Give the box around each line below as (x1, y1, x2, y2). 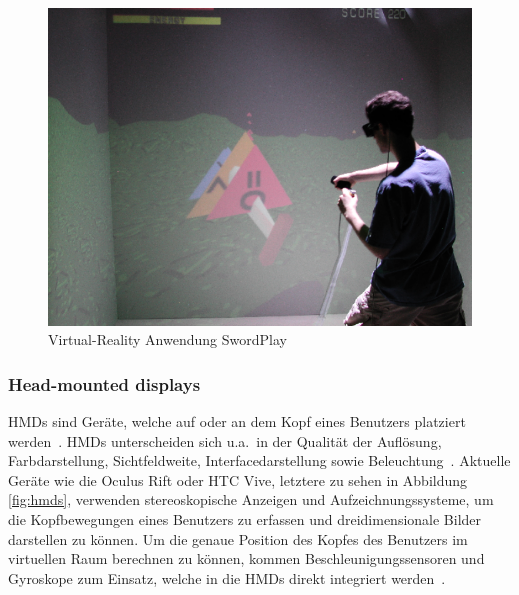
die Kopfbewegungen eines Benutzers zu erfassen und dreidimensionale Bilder (8, 508, 482, 529)
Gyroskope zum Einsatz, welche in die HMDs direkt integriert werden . (8, 567, 446, 588)
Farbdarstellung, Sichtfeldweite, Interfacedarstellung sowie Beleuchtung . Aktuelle (8, 450, 511, 471)
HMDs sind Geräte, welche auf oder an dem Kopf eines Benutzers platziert (8, 410, 466, 431)
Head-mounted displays (8, 371, 201, 396)
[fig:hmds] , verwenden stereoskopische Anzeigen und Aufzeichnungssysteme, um (8, 489, 494, 510)
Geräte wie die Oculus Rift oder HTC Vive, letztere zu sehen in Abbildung (8, 469, 468, 490)
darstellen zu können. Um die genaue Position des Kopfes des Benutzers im (8, 528, 468, 549)
